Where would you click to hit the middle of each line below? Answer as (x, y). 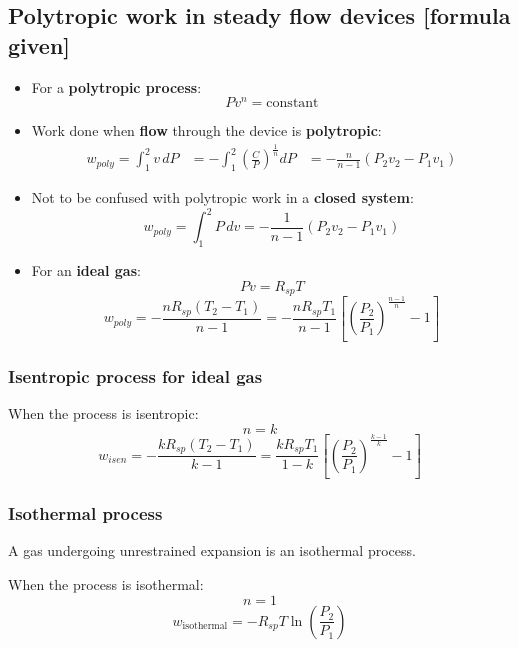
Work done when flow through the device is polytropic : (206, 130)
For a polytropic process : (116, 86)
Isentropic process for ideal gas (135, 375)
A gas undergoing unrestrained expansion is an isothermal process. (212, 550)
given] (39, 44)
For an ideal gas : (86, 269)
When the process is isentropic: (103, 412)
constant (292, 103)
